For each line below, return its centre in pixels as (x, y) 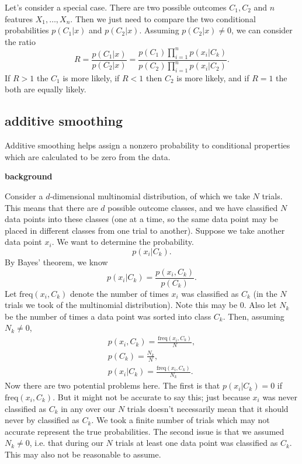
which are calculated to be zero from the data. (88, 156)
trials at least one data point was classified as (197, 443)
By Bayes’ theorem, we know (56, 262)
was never (280, 397)
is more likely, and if (213, 77)
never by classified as (42, 420)
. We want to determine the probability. (123, 242)
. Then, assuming (254, 316)
